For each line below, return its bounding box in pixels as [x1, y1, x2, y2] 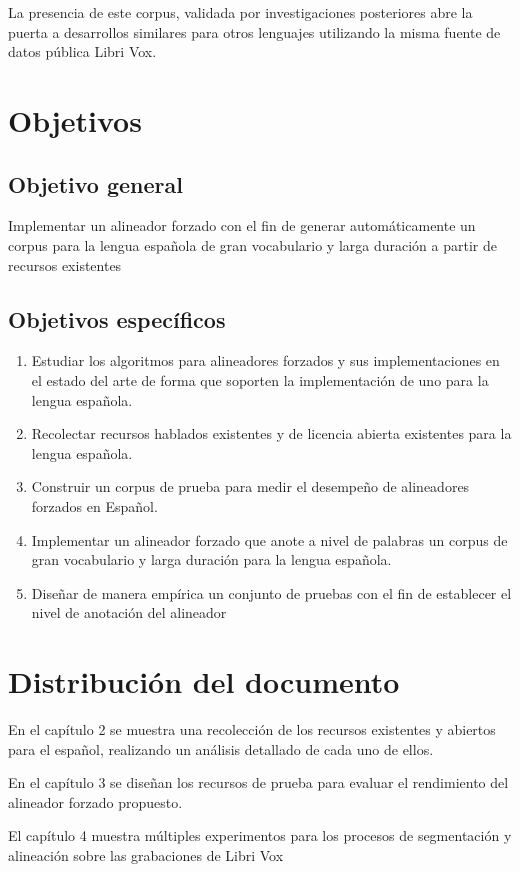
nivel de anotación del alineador [31, 602, 227, 623]
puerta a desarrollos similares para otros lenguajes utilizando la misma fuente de [8, 21, 501, 42]
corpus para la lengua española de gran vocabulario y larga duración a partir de [8, 234, 497, 255]
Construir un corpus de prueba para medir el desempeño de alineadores [31, 476, 470, 497]
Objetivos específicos [8, 303, 226, 334]
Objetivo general [8, 168, 183, 199]
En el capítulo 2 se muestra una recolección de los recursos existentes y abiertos [8, 719, 496, 739]
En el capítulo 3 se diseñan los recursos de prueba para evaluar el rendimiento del [8, 772, 509, 793]
